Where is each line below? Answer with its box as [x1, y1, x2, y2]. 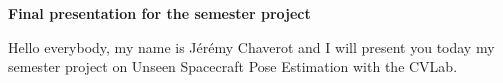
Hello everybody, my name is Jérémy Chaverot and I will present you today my [8, 36, 495, 57]
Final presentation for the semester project [8, 3, 311, 23]
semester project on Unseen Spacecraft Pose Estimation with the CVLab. [8, 56, 458, 77]
